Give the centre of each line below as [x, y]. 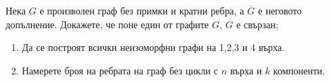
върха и [246, 70]
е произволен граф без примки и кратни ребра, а [142, 10]
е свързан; [258, 24]
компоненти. [299, 70]
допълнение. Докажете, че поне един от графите [107, 24]
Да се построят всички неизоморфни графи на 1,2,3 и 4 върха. [153, 47]
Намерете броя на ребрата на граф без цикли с [120, 70]
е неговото [280, 10]
